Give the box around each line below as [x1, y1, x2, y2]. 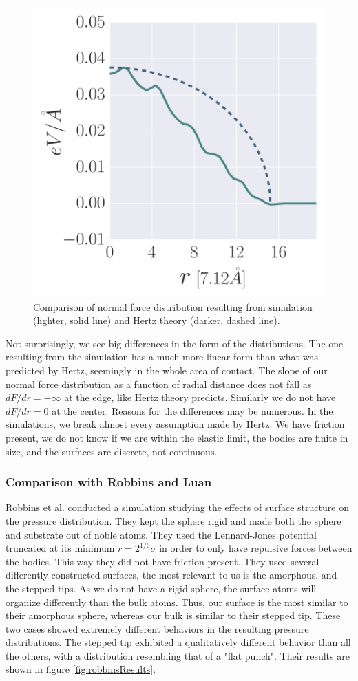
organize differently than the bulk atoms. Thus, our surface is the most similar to [6, 594, 348, 609]
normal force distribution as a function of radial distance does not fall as [6, 376, 312, 391]
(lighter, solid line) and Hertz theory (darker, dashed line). [33, 313, 280, 327]
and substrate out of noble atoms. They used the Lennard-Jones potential [6, 527, 317, 541]
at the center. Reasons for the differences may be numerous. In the [52, 403, 333, 418]
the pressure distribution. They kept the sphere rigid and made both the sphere [6, 513, 341, 528]
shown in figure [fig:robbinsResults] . [6, 662, 156, 676]
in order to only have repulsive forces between [159, 541, 352, 555]
